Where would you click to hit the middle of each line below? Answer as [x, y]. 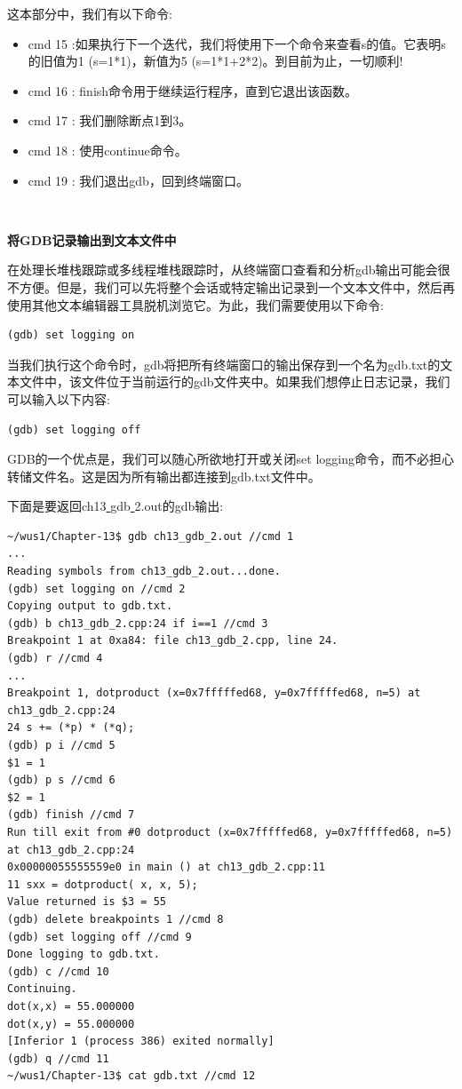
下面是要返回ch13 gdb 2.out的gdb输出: [115, 506]
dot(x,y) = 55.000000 [71, 1024]
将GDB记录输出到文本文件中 [92, 239]
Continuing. [42, 989]
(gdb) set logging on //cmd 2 [96, 588]
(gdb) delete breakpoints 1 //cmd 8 [115, 919]
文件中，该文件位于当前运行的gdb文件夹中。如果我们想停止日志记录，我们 [235, 382]
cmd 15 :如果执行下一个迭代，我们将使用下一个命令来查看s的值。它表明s [237, 43]
